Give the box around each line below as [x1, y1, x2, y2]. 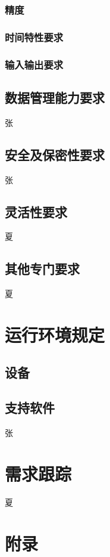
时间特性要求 [5, 29, 64, 44]
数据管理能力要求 [5, 88, 105, 106]
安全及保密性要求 [5, 145, 105, 163]
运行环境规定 [5, 322, 105, 346]
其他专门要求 [5, 259, 80, 278]
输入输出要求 [5, 57, 64, 72]
